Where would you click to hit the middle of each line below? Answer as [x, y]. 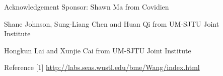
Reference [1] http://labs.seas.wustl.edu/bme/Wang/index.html [102, 67]
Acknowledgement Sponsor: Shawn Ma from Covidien [87, 7]
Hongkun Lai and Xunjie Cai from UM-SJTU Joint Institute [98, 50]
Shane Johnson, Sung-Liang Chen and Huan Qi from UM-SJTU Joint [112, 23]
